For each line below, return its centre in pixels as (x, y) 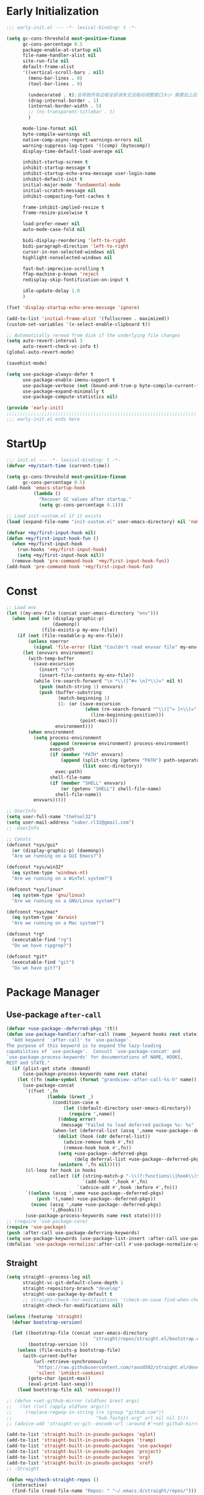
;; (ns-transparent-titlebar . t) (72, 112)
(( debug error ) (77, 1119)
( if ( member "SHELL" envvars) (88, 783)
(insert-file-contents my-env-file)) (87, 676)
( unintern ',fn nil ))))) (89, 1165)
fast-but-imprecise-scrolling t (63, 269)
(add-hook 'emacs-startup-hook (46, 488)
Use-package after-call (54, 1015)
